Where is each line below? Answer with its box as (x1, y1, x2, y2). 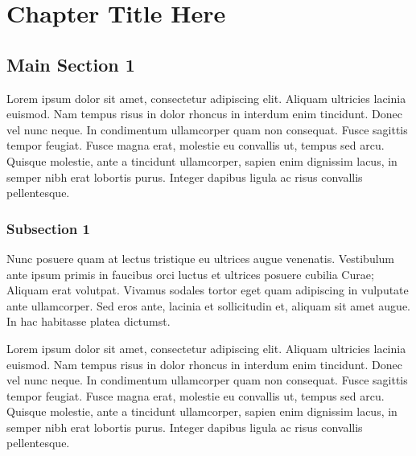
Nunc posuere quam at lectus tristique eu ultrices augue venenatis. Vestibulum (6, 249, 395, 266)
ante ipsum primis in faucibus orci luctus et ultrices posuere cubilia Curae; (6, 265, 374, 282)
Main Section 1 (6, 51, 135, 76)
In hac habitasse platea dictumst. (6, 313, 171, 330)
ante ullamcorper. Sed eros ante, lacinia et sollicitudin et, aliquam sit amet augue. (6, 297, 411, 314)
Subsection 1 (6, 218, 90, 238)
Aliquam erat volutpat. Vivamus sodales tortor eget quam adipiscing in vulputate (6, 281, 409, 298)
